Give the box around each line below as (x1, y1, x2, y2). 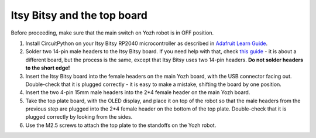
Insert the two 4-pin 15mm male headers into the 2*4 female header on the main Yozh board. (25, 89, 250, 96)
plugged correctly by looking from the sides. (25, 113, 133, 120)
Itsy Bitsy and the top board (11, 9, 148, 22)
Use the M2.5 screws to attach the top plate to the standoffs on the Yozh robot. (25, 122, 217, 129)
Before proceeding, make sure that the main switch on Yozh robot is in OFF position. (11, 29, 214, 36)
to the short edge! (25, 64, 70, 71)
